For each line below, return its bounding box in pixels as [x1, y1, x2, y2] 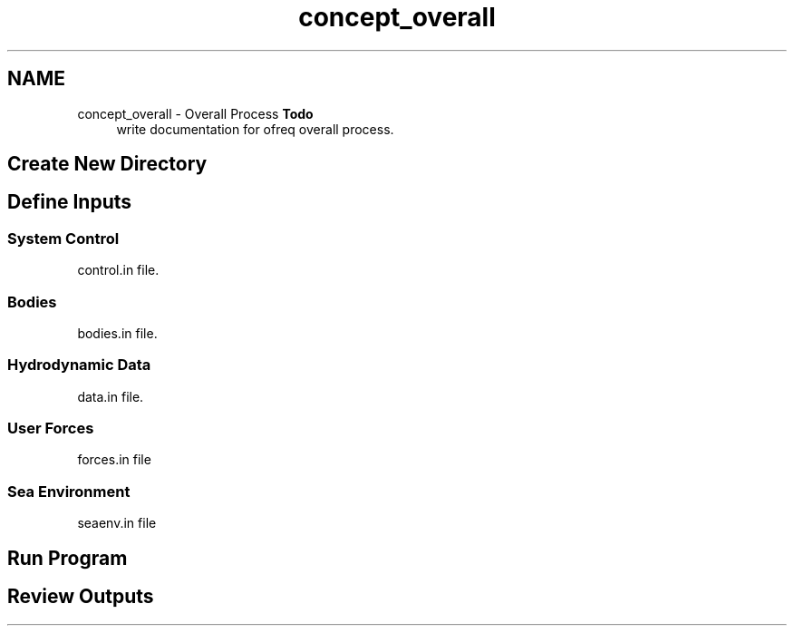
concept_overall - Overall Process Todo [77, 105, 314, 122]
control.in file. [77, 262, 160, 278]
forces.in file [77, 452, 151, 468]
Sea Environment [7, 482, 131, 501]
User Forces [7, 419, 94, 438]
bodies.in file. [77, 325, 158, 341]
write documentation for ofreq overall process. [116, 121, 394, 137]
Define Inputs [7, 190, 132, 214]
